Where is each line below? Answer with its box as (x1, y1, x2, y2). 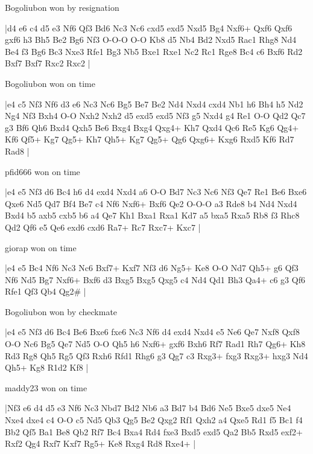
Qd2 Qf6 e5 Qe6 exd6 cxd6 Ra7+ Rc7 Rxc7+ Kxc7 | (5, 220, 201, 233)
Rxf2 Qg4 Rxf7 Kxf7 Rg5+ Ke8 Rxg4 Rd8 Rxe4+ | (5, 437, 196, 450)
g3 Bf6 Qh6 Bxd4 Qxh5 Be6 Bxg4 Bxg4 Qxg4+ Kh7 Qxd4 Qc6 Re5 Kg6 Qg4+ (5, 121, 299, 133)
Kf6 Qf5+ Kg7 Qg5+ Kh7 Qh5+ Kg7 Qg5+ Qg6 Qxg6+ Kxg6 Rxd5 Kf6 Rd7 (5, 133, 294, 145)
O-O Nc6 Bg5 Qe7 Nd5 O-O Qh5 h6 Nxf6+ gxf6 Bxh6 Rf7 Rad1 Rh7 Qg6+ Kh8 (5, 337, 306, 350)
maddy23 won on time (5, 381, 87, 394)
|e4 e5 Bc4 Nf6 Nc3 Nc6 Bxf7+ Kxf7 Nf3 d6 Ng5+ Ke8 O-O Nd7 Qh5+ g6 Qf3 (5, 261, 299, 274)
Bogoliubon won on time (5, 77, 95, 89)
